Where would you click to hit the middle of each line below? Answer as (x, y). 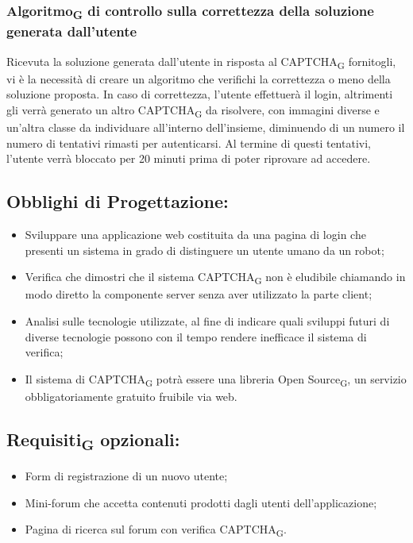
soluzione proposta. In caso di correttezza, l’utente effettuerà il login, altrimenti (200, 94)
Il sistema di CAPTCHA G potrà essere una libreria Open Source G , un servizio (216, 379)
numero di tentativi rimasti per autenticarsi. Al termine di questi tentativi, (189, 142)
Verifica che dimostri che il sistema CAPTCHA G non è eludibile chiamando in (215, 277)
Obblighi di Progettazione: (118, 201)
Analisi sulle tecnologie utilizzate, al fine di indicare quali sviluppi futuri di (207, 320)
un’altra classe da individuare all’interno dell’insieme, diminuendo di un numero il (206, 127)
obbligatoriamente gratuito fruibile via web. (131, 396)
